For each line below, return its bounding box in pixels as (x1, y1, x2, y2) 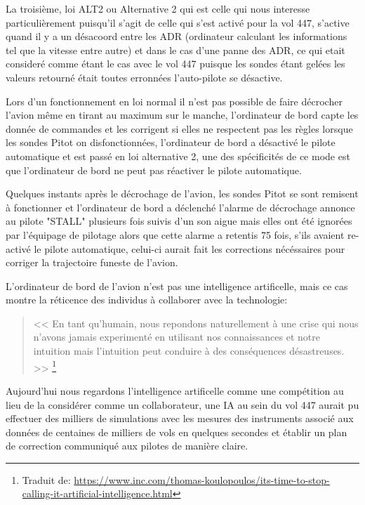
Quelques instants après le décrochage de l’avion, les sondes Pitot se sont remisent (6, 186, 359, 201)
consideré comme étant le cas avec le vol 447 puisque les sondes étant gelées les (6, 56, 345, 71)
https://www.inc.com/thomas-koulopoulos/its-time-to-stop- (74, 472, 330, 487)
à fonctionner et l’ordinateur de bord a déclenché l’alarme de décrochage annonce (6, 199, 355, 214)
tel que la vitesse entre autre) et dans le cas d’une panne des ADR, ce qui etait (6, 42, 345, 57)
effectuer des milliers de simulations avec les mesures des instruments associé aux (6, 411, 354, 426)
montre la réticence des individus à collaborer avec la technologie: (6, 292, 288, 307)
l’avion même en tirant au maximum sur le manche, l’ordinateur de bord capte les (6, 107, 359, 122)
